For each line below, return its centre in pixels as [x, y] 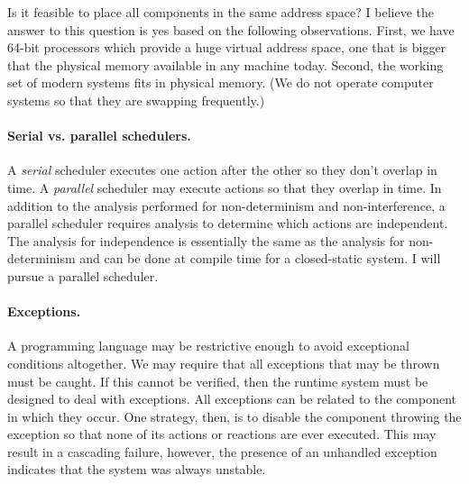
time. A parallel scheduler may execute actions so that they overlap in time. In [225, 187]
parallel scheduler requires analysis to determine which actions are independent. [228, 223]
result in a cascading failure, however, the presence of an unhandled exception [222, 451]
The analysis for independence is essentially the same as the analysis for [206, 240]
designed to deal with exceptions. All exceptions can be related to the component [232, 399]
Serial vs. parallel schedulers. [99, 136]
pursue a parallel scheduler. [83, 275]
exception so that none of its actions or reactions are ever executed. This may [222, 434]
